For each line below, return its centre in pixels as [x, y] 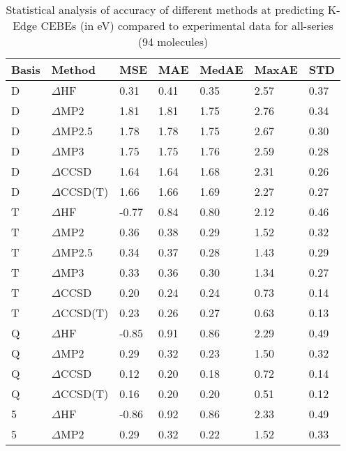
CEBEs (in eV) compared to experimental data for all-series [187, 25]
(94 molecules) [173, 41]
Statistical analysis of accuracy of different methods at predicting [165, 9]
